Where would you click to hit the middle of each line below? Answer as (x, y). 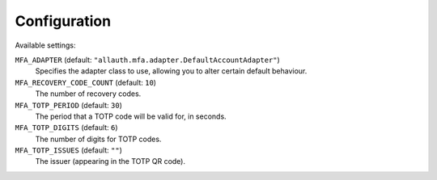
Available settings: (45, 45)
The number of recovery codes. (88, 94)
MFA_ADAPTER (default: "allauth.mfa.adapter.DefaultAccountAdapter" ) (148, 60)
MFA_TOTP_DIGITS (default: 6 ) (66, 128)
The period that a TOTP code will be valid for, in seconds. (131, 116)
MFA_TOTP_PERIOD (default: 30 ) (69, 105)
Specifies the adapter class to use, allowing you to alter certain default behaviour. (171, 71)
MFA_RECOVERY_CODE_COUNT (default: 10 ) (86, 82)
